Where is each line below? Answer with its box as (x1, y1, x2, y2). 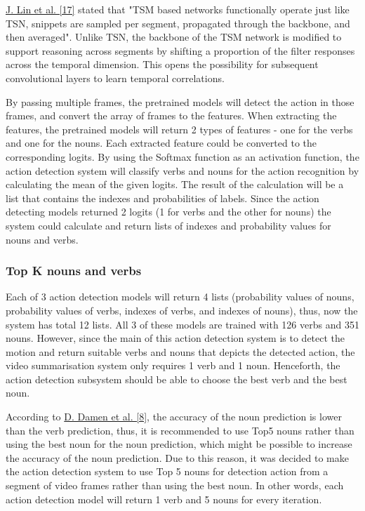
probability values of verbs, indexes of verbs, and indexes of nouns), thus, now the (6, 303, 358, 317)
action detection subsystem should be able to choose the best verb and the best (6, 371, 347, 386)
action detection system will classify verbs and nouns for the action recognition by (6, 163, 359, 178)
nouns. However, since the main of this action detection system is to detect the (6, 331, 345, 345)
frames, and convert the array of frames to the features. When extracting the (6, 108, 337, 123)
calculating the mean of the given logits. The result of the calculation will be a (6, 177, 344, 192)
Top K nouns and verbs (6, 262, 142, 279)
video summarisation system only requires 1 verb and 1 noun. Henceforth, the (6, 358, 340, 373)
